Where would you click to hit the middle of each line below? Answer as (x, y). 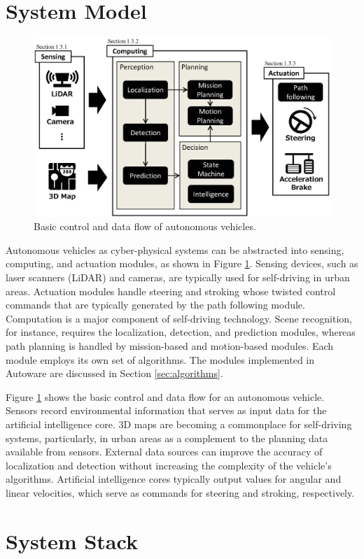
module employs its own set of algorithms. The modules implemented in (160, 359)
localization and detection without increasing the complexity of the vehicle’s (169, 465)
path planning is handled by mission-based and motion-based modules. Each (170, 345)
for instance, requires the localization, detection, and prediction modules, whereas (181, 332)
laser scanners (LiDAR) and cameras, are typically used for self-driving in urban (178, 277)
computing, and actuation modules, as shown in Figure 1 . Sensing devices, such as (182, 263)
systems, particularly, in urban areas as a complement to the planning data (167, 438)
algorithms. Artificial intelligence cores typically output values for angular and (174, 479)
